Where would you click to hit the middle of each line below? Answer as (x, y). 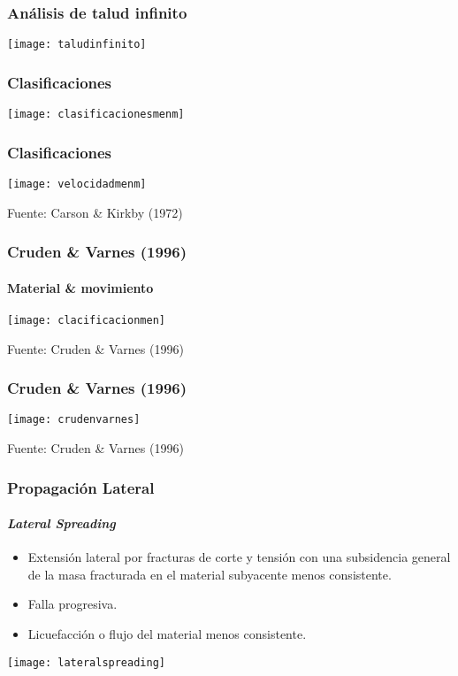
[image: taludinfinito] (77, 45)
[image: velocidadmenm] (77, 184)
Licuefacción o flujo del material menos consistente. (167, 634)
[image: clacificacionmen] (86, 320)
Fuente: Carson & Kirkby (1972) (95, 212)
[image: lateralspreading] (86, 662)
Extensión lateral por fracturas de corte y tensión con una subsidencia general (239, 557)
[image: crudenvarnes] (74, 420)
